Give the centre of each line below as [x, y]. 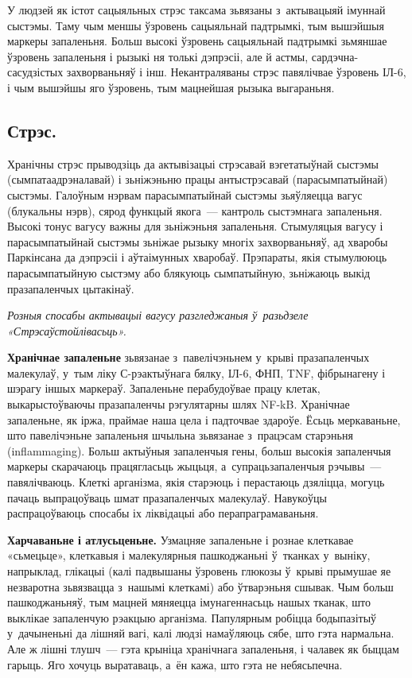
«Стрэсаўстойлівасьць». [67, 330]
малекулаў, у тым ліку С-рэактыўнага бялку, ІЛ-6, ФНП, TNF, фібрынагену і [196, 372]
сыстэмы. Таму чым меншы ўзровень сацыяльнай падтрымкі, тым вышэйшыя [196, 25]
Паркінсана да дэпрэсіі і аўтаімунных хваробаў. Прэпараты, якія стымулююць [197, 257]
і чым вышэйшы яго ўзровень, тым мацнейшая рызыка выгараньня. [171, 87]
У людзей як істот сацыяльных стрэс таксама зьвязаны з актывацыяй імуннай [196, 10]
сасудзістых [35, 72]
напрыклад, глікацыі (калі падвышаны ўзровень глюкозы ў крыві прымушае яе [199, 571]
